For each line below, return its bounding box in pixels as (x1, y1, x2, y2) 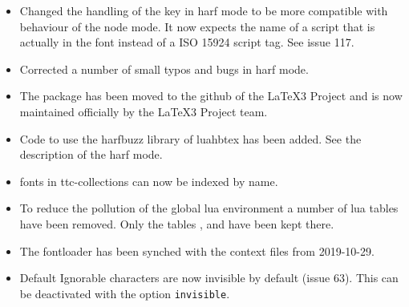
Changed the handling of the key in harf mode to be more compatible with (19, 2, 388, 18)
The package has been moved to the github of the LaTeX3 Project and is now (19, 87, 403, 104)
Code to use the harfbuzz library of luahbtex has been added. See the (19, 130, 362, 147)
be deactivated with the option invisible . (19, 285, 230, 301)
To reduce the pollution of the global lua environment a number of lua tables (19, 200, 399, 216)
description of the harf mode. (19, 146, 163, 163)
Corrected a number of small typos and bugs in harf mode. (19, 60, 309, 77)
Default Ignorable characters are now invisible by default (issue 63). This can (19, 269, 399, 286)
